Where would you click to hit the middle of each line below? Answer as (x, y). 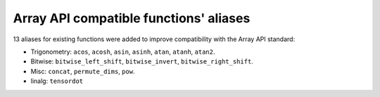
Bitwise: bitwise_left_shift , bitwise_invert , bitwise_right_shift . (142, 61)
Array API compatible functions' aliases (132, 18)
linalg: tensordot (57, 81)
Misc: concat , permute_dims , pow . (83, 71)
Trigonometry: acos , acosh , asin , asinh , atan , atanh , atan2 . (123, 52)
